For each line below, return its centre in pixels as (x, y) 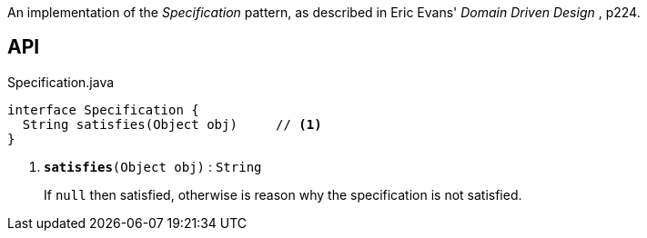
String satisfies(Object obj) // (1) (172, 124)
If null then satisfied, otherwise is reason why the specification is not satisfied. (283, 194)
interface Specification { (103, 109)
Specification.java (61, 82)
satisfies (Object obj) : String (153, 166)
